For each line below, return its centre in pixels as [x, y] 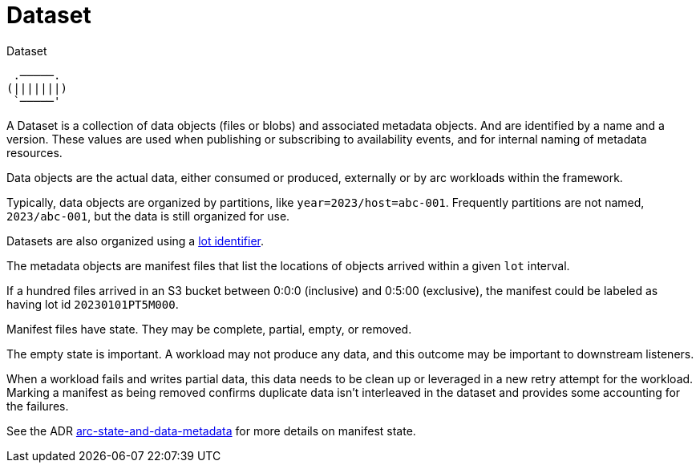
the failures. [38, 406]
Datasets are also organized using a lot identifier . [136, 241]
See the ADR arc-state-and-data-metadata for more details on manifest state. [211, 431]
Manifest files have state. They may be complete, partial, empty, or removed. [209, 329]
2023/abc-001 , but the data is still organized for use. [148, 216]
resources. [34, 152]
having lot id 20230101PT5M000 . [93, 304]
